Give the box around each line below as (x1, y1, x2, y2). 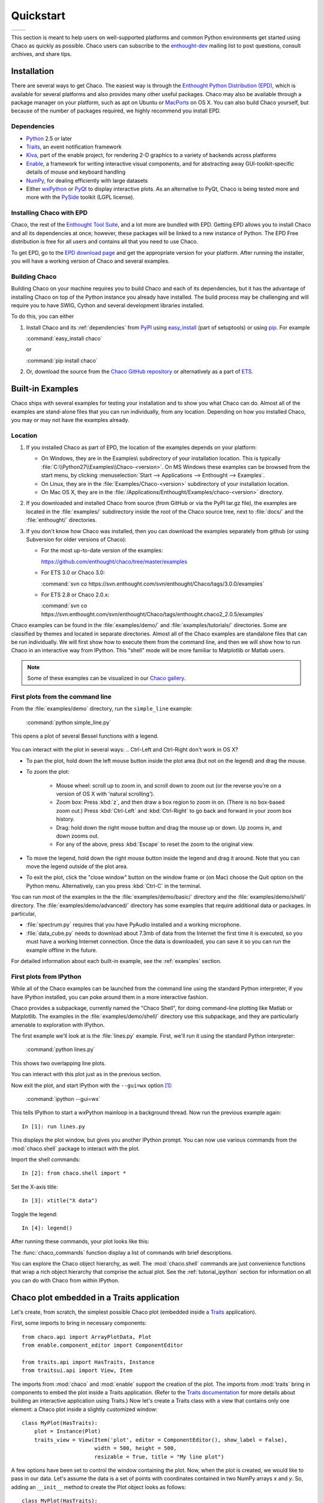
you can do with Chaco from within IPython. (11, 1276, 120, 1284)
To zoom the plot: (26, 768, 70, 776)
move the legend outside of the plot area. (26, 863, 128, 870)
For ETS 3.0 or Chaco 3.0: (41, 569, 105, 577)
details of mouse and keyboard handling (26, 168, 126, 176)
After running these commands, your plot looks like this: (11, 1238, 149, 1245)
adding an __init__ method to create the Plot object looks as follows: (11, 1483, 186, 1490)
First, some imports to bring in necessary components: (11, 1320, 147, 1327)
